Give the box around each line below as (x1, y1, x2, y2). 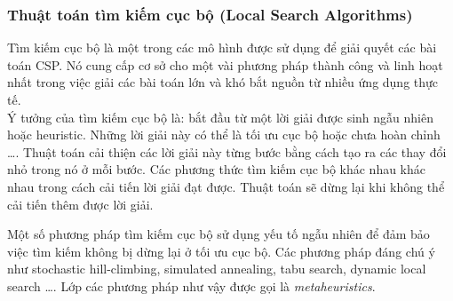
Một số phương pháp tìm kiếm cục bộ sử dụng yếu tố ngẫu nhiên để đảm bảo (7, 225, 430, 243)
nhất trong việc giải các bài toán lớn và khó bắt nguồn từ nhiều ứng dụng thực (7, 73, 439, 91)
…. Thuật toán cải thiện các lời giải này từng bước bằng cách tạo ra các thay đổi (7, 142, 447, 161)
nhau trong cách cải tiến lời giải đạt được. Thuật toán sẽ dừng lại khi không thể (7, 177, 445, 195)
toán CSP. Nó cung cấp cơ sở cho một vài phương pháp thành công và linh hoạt (7, 55, 443, 74)
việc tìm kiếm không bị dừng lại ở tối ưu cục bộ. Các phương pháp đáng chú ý (7, 242, 435, 260)
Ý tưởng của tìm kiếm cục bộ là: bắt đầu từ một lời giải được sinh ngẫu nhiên (7, 107, 433, 126)
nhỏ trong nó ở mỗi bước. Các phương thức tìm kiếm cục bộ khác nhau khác (7, 160, 426, 178)
